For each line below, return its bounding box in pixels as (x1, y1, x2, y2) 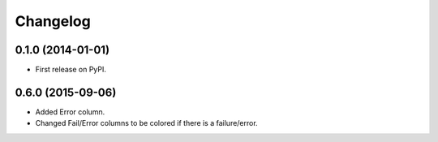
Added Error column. (35, 106, 105, 117)
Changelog (15, 12, 91, 30)
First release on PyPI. (35, 65, 107, 75)
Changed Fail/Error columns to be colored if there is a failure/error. (35, 118, 259, 128)
